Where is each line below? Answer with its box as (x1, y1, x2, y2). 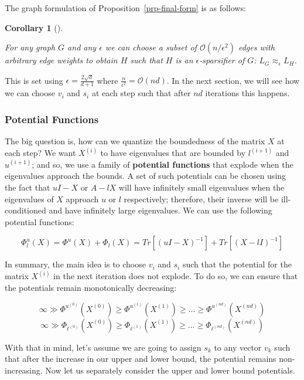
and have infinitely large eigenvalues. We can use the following (49, 204, 272, 216)
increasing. (5, 364, 43, 376)
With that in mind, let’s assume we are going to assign (5, 341, 201, 353)
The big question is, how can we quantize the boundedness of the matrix (5, 135, 265, 147)
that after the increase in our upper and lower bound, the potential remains (5, 352, 276, 365)
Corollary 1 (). (5, 21, 63, 33)
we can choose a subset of (105, 41, 197, 53)
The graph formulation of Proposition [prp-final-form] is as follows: (5, 2, 246, 13)
